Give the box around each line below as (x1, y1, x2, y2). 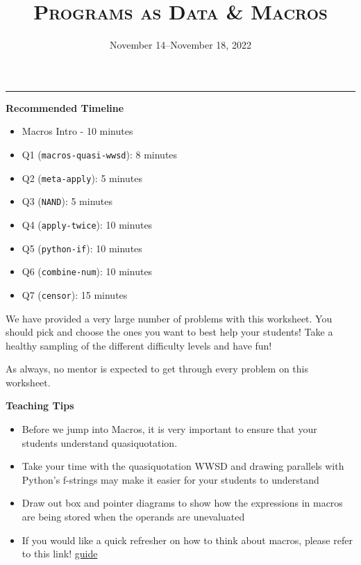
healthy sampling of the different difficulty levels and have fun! (6, 338, 272, 352)
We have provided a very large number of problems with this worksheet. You (6, 311, 333, 325)
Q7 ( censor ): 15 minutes (22, 287, 128, 302)
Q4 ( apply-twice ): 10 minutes (22, 217, 153, 231)
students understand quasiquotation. (22, 435, 178, 450)
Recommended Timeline (6, 100, 124, 115)
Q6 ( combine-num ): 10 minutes (22, 264, 153, 279)
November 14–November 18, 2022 (110, 38, 251, 52)
